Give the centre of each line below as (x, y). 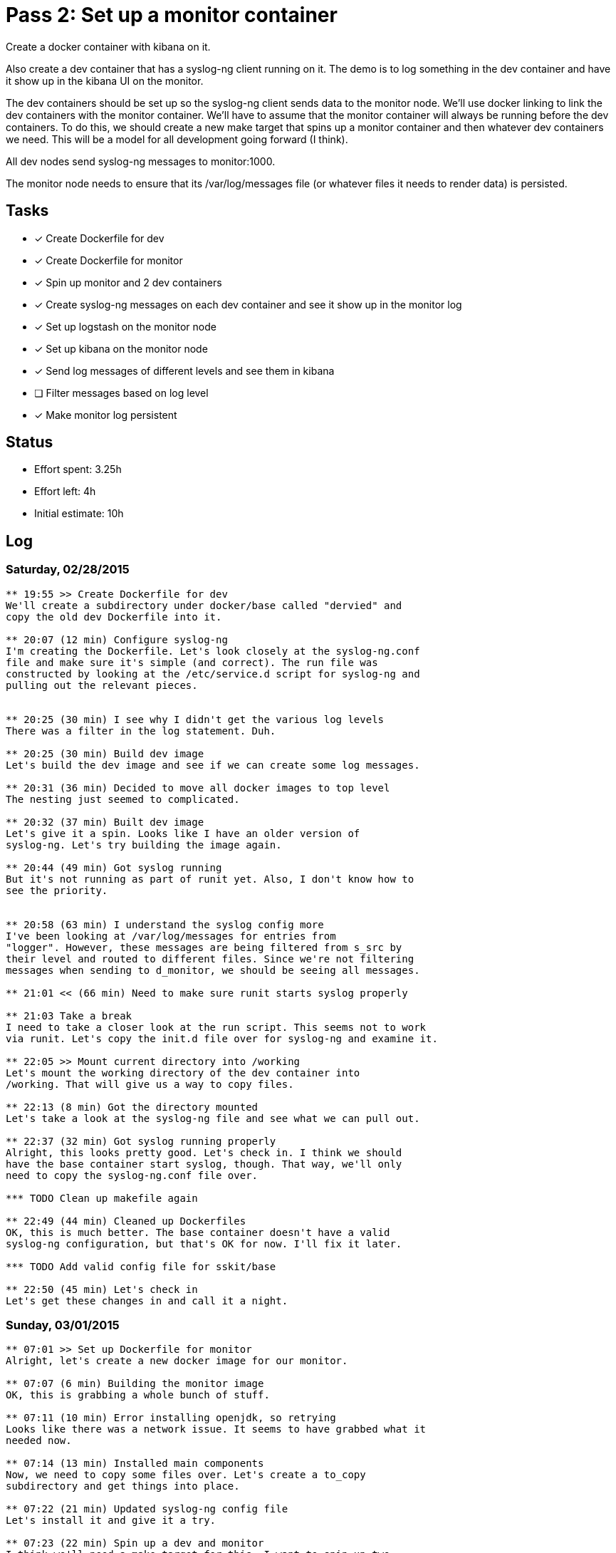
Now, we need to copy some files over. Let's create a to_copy (186, 1475)
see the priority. (57, 890)
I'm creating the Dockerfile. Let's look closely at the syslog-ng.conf (213, 651)
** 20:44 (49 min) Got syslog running (114, 867)
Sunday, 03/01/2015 (63, 1325)
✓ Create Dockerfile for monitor (109, 260)
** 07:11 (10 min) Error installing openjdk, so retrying (171, 1418)
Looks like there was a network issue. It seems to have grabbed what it (216, 1429)
